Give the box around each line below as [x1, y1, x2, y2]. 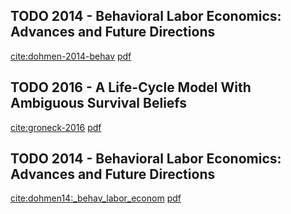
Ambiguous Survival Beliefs [10, 95, 188, 112]
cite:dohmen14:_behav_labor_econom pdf [10, 192, 182, 204]
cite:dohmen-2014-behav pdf [10, 50, 132, 62]
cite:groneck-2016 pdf [10, 121, 102, 133]
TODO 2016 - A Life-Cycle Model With [10, 79, 252, 96]
